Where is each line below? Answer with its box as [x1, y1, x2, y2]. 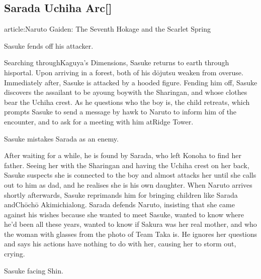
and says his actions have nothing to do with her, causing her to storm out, [4, 238, 236, 249]
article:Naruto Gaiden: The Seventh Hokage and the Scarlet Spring [4, 24, 211, 34]
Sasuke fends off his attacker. [4, 40, 94, 51]
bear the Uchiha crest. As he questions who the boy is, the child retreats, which [4, 96, 250, 107]
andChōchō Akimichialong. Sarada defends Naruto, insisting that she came [4, 199, 235, 210]
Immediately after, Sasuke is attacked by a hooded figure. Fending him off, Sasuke [4, 77, 257, 87]
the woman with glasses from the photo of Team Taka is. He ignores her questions [4, 228, 257, 239]
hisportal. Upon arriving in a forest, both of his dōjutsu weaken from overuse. [4, 67, 243, 77]
